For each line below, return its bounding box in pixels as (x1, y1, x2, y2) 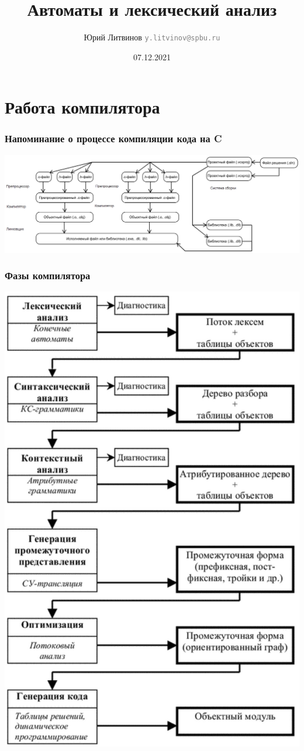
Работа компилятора (5, 95, 160, 119)
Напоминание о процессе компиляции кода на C (5, 131, 222, 146)
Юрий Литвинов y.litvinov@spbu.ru (84, 31, 220, 43)
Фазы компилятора (5, 268, 91, 283)
